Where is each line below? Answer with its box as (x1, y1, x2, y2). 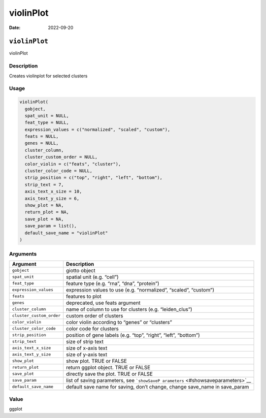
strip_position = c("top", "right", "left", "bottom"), (25, 175, 163, 181)
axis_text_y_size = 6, (25, 195, 80, 201)
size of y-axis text (66, 351, 108, 358)
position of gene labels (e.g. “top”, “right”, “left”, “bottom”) (66, 331, 200, 338)
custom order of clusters (66, 312, 123, 319)
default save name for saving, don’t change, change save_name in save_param (66, 383, 249, 390)
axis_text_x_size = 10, (25, 189, 82, 194)
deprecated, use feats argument (66, 299, 141, 306)
